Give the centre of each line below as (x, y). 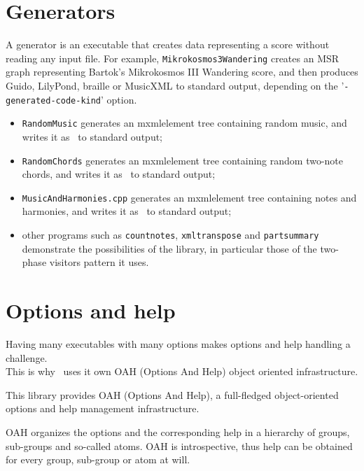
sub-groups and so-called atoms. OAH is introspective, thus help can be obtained (179, 445)
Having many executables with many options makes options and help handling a (178, 344)
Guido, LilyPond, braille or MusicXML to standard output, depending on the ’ (175, 85)
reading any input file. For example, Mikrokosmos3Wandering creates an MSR (173, 58)
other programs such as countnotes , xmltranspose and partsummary (170, 235)
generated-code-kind (54, 100)
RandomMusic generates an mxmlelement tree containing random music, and (184, 123)
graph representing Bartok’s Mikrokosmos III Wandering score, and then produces (182, 72)
